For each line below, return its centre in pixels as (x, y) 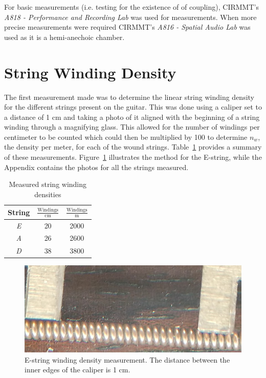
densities (48, 194)
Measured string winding (48, 184)
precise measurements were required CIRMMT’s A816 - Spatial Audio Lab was (127, 27)
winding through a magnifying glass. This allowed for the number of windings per (132, 127)
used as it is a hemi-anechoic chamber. (64, 37)
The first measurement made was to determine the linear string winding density (129, 97)
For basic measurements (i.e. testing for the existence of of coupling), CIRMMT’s (131, 7)
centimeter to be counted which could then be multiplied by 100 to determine (126, 136)
